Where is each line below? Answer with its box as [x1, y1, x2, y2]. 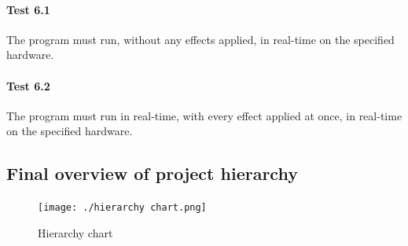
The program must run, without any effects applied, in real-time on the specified [6, 31, 395, 47]
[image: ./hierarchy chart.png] [38, 202, 207, 214]
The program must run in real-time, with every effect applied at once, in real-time [6, 107, 402, 123]
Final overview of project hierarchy [6, 161, 298, 185]
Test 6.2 [6, 77, 50, 94]
